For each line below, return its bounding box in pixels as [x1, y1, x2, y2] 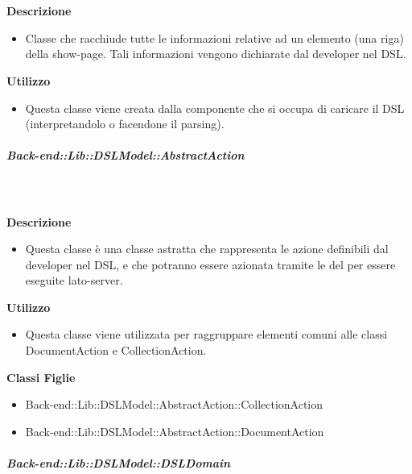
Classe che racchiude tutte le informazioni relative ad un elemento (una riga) [25, 29, 404, 46]
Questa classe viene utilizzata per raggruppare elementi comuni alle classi [25, 326, 388, 343]
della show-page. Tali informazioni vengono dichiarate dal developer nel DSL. [25, 45, 406, 62]
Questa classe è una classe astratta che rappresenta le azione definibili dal [25, 240, 389, 257]
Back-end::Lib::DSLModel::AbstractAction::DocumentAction [25, 422, 324, 439]
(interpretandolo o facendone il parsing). [25, 115, 225, 132]
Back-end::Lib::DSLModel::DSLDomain [6, 455, 231, 472]
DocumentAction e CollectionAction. [25, 342, 207, 359]
